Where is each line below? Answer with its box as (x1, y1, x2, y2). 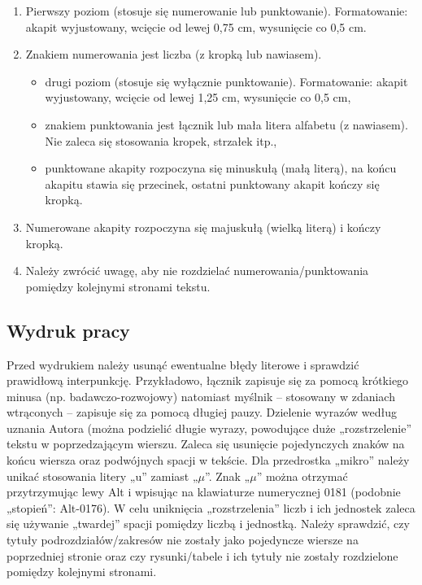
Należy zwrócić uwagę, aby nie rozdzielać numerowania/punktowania (25, 262, 369, 279)
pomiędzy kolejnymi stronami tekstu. (25, 277, 211, 295)
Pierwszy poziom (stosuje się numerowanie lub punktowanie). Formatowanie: (25, 2, 408, 19)
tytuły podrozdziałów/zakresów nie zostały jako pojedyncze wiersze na (7, 531, 359, 548)
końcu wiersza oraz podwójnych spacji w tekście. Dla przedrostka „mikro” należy (7, 452, 410, 469)
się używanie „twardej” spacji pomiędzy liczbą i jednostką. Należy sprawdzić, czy (7, 515, 410, 532)
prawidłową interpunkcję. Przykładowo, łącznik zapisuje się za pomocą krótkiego (7, 372, 409, 389)
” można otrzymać (256, 467, 348, 484)
